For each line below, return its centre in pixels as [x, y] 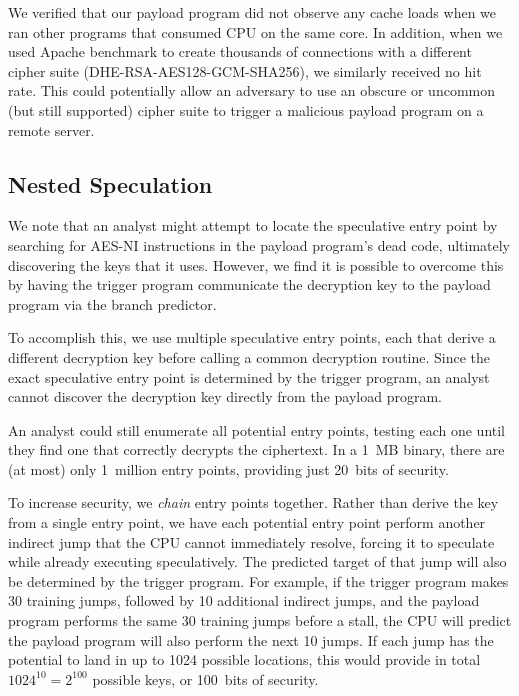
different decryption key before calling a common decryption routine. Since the [249, 356]
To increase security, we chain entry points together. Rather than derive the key [253, 502]
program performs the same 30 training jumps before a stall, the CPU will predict [260, 620]
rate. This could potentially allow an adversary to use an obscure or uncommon [252, 90]
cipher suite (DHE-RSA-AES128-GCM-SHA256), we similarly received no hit [245, 70]
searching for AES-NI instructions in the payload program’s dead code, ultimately [259, 244]
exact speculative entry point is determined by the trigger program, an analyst [249, 376]
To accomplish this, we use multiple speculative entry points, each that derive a [252, 337]
